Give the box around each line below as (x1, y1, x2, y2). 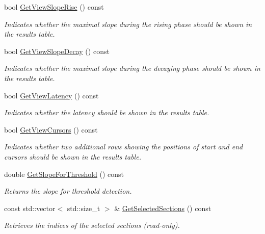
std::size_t (67, 202, 100, 213)
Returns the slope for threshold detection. (4, 186, 132, 196)
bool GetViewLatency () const (4, 90, 99, 100)
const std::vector (4, 202, 56, 213)
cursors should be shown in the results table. (4, 151, 141, 162)
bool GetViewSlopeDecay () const (4, 45, 110, 56)
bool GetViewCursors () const (4, 124, 98, 135)
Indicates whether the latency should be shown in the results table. (4, 107, 209, 118)
